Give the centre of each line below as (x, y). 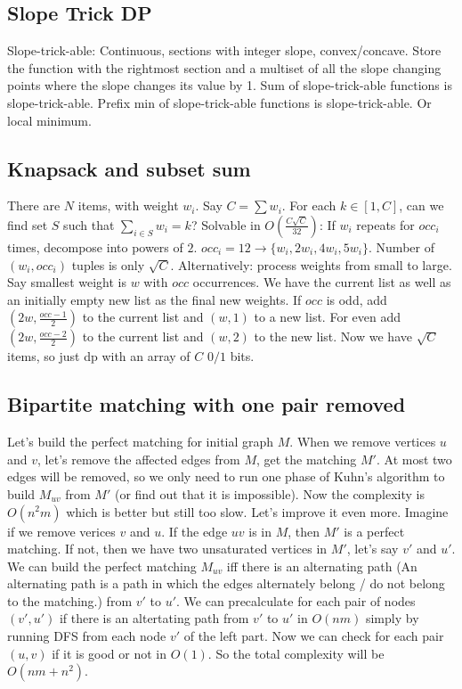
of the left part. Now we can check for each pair (314, 636)
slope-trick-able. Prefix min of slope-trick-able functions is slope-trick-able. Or (219, 102)
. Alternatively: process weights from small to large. (311, 264)
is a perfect (374, 531)
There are (34, 205)
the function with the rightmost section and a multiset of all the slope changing (224, 67)
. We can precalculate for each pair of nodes (296, 600)
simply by (392, 618)
